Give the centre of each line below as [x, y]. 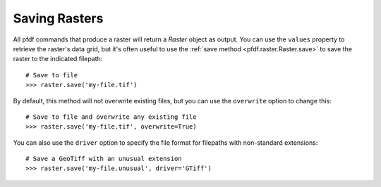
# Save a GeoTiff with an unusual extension [104, 159]
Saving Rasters [58, 18]
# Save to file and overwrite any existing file [111, 117]
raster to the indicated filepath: [58, 59]
